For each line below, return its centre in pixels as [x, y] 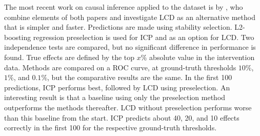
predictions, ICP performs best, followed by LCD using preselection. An [117, 87]
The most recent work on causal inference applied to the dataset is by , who [124, 7]
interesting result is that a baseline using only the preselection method [115, 97]
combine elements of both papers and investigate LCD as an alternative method [130, 17]
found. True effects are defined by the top [69, 57]
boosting [18, 37]
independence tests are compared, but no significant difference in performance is [130, 47]
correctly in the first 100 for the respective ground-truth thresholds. [111, 128]
